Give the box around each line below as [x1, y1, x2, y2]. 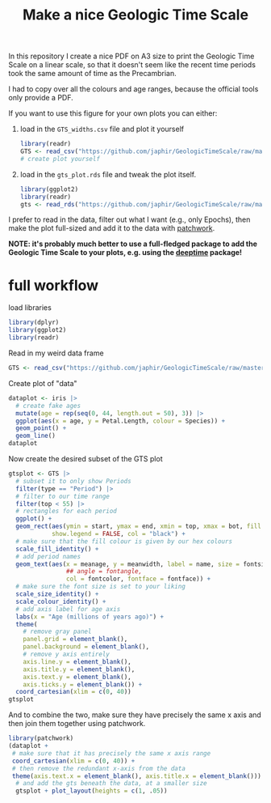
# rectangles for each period [15, 508, 117, 516]
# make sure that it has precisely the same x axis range [11, 749, 211, 758]
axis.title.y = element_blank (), [23, 665, 135, 673]
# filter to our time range [15, 492, 110, 500]
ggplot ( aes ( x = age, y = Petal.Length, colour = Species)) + [15, 417, 226, 425]
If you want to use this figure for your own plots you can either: [8, 108, 218, 118]
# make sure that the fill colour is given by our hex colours [15, 537, 232, 546]
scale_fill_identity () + [15, 545, 99, 553]
